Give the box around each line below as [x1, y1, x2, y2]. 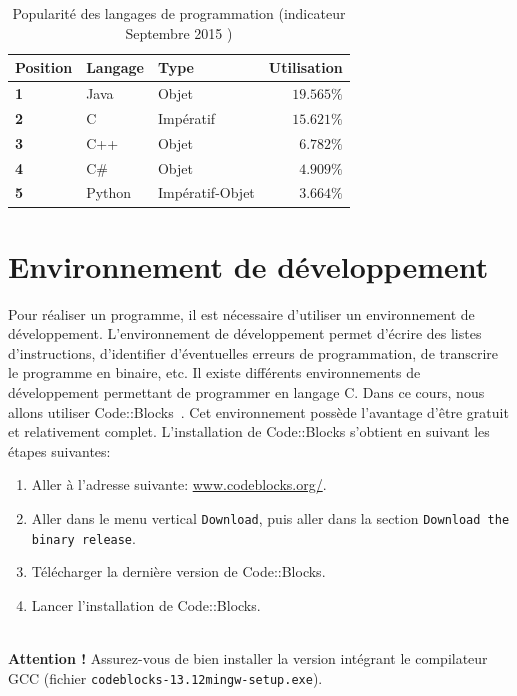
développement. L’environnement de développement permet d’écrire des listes [8, 323, 482, 344]
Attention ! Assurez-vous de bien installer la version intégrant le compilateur [8, 648, 488, 669]
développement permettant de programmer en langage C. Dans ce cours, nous [8, 382, 485, 402]
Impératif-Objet [157, 182, 255, 203]
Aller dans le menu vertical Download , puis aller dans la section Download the [31, 507, 510, 528]
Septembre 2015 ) [125, 22, 233, 43]
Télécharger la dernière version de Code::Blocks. [31, 561, 326, 582]
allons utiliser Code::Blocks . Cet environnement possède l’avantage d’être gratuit [8, 401, 509, 422]
